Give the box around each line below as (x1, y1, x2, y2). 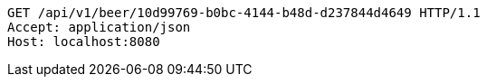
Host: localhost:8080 (7, 34, 160, 49)
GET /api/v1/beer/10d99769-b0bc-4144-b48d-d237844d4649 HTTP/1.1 (7, 5, 481, 20)
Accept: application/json (7, 20, 191, 34)
